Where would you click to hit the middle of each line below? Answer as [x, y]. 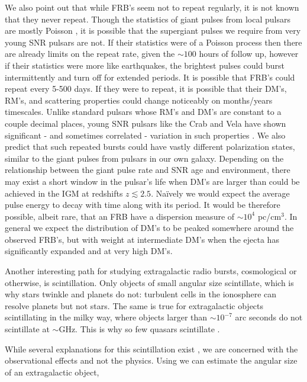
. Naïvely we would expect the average [220, 193]
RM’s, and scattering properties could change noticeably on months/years [139, 100]
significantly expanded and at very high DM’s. [89, 251]
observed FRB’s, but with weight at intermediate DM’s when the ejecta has [142, 239]
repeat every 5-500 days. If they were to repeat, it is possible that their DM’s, [146, 89]
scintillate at [27, 329]
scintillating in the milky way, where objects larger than [106, 317]
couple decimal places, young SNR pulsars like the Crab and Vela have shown [146, 123]
